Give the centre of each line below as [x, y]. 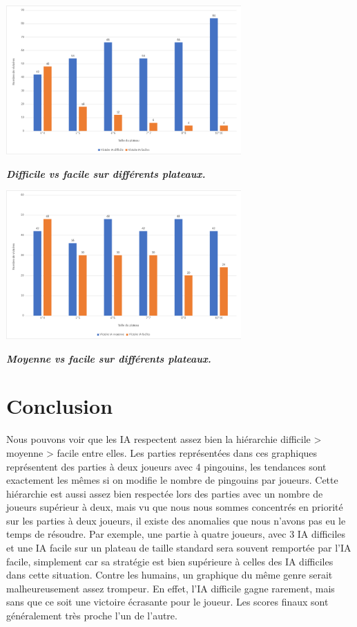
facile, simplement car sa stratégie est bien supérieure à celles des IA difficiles [170, 561]
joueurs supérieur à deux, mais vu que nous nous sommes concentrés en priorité [175, 507]
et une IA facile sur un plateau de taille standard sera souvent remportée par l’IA [179, 548]
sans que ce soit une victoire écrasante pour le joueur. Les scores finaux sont [167, 602]
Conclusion [60, 406]
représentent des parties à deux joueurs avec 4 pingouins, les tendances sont [166, 466]
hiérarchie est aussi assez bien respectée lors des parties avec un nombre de [165, 493]
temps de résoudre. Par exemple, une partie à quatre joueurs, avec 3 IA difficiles [176, 534]
